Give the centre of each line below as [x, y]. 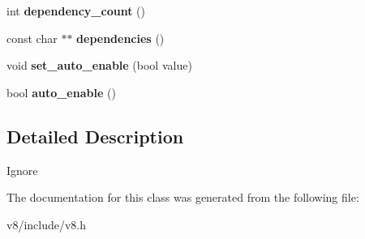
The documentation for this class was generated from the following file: [183, 197]
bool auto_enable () [61, 92]
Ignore [22, 170]
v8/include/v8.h [47, 224]
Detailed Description [95, 136]
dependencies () [120, 38]
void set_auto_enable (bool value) [99, 65]
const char [32, 38]
